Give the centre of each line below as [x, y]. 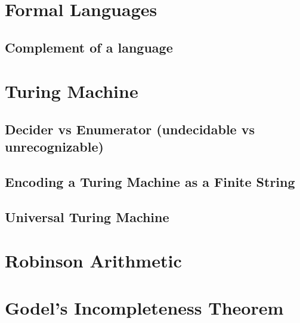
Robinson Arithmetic [93, 261]
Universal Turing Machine [87, 216]
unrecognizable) [54, 147]
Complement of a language [89, 47]
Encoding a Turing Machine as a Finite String [150, 182]
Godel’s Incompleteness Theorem [144, 307]
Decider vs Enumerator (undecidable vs [130, 129]
